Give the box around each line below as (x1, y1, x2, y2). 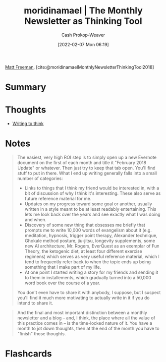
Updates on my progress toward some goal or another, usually (24, 201, 152, 207)
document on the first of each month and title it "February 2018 (17, 160, 147, 166)
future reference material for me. (24, 196, 92, 201)
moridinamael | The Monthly (24, 5, 143, 16)
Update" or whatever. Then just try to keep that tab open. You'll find (17, 165, 156, 171)
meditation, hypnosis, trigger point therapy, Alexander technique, (24, 233, 158, 238)
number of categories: (17, 176, 63, 181)
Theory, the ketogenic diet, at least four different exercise (24, 248, 142, 254)
